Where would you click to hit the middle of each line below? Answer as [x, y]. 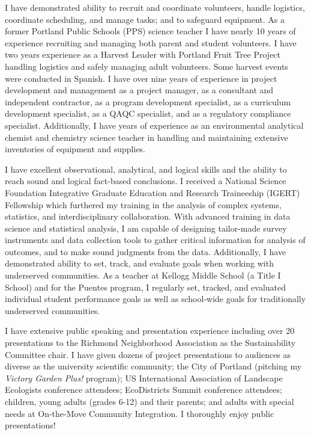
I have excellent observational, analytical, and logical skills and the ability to [146, 169]
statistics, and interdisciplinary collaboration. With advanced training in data [148, 216]
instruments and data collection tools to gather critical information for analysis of [155, 240]
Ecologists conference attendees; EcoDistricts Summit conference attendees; [143, 390]
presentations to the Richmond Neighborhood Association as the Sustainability [150, 343]
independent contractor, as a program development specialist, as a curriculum [148, 101]
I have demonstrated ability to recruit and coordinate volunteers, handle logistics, [155, 7]
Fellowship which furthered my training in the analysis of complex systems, [143, 204]
